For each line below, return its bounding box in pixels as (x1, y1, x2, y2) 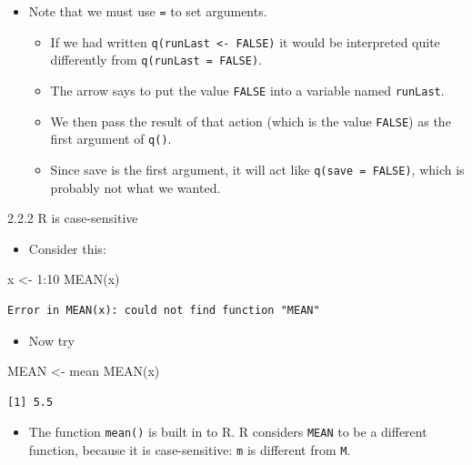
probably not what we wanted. (50, 177, 221, 197)
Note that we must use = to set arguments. (28, 2, 267, 20)
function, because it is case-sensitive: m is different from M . (28, 440, 351, 459)
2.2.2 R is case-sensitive (7, 208, 138, 227)
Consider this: (28, 238, 106, 258)
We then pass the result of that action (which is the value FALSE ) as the (50, 111, 451, 130)
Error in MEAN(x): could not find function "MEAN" (7, 303, 320, 317)
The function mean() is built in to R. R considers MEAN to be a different (28, 422, 427, 441)
